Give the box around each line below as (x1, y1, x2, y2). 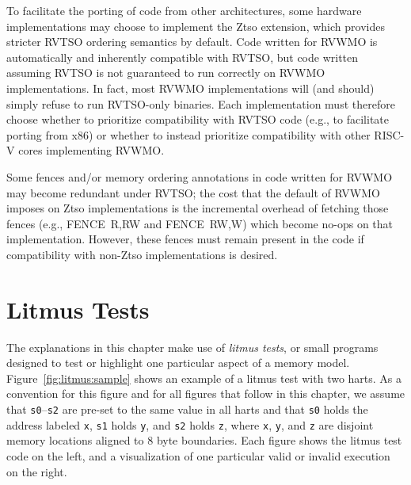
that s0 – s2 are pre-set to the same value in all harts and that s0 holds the (6, 401, 368, 417)
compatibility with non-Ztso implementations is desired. (6, 246, 278, 262)
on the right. (6, 463, 67, 479)
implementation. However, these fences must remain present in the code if (6, 231, 364, 247)
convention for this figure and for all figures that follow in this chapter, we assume (6, 385, 405, 402)
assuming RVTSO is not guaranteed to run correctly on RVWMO (6, 64, 325, 81)
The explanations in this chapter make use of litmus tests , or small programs (6, 338, 379, 355)
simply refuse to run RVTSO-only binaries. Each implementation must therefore (6, 95, 395, 112)
